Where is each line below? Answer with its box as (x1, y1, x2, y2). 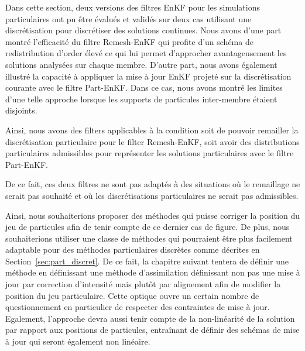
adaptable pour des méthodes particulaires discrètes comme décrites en (5, 243, 260, 256)
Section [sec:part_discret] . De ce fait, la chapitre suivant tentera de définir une (5, 254, 289, 267)
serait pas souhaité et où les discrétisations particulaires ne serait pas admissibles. (5, 189, 299, 201)
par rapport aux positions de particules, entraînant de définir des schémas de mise (5, 324, 300, 336)
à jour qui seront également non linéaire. (5, 335, 150, 347)
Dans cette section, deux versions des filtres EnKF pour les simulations (5, 1, 260, 13)
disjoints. (5, 104, 37, 116)
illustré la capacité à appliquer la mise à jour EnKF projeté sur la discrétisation (5, 70, 292, 82)
